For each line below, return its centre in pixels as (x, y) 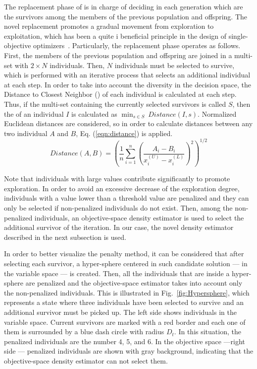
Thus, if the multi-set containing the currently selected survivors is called (115, 104)
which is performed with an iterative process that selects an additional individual (127, 75)
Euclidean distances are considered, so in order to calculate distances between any (128, 123)
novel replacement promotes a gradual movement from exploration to (109, 26)
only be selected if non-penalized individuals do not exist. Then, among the (118, 208)
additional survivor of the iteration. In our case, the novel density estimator (119, 227)
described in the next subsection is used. (65, 237)
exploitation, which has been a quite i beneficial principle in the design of (115, 36)
